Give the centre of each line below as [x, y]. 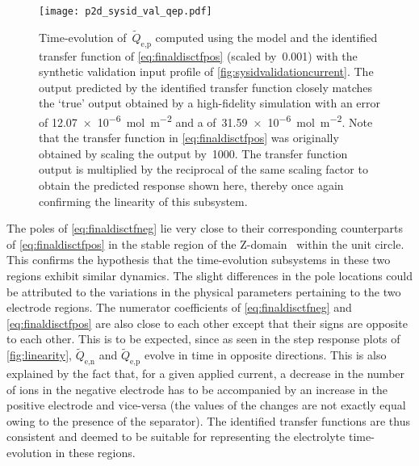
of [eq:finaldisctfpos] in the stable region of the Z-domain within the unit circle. [205, 243]
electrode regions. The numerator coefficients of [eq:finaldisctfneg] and [179, 307]
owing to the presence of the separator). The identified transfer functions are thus [208, 420]
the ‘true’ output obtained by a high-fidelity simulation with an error [210, 103]
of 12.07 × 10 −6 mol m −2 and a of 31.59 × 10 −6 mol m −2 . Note [206, 121]
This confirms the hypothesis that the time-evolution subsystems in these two [199, 260]
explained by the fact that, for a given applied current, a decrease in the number [206, 374]
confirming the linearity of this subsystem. [143, 201]
